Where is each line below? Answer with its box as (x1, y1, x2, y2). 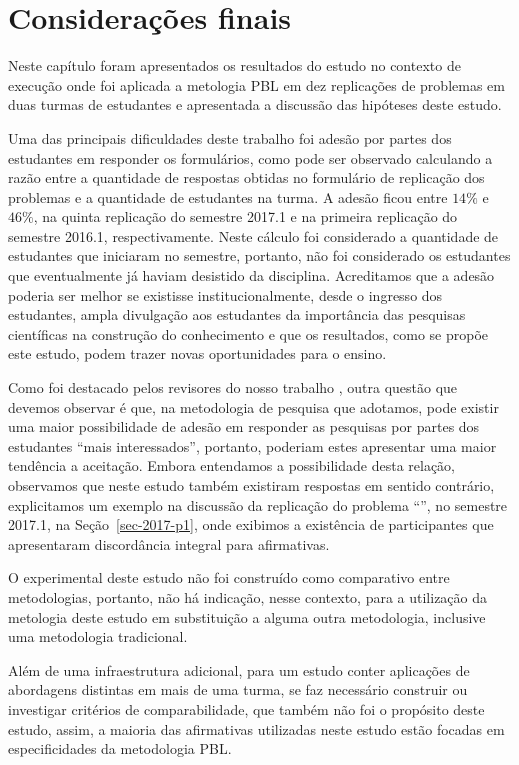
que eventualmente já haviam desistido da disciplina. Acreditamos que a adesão (8, 265, 495, 286)
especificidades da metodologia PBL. (8, 738, 232, 759)
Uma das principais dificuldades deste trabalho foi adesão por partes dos (8, 127, 452, 148)
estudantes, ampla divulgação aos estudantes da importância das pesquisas (8, 304, 466, 325)
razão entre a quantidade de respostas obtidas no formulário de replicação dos (8, 167, 485, 188)
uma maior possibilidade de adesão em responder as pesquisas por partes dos (8, 416, 480, 437)
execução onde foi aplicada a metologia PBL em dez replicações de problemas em (8, 74, 505, 95)
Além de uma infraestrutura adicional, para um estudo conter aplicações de (8, 659, 470, 680)
